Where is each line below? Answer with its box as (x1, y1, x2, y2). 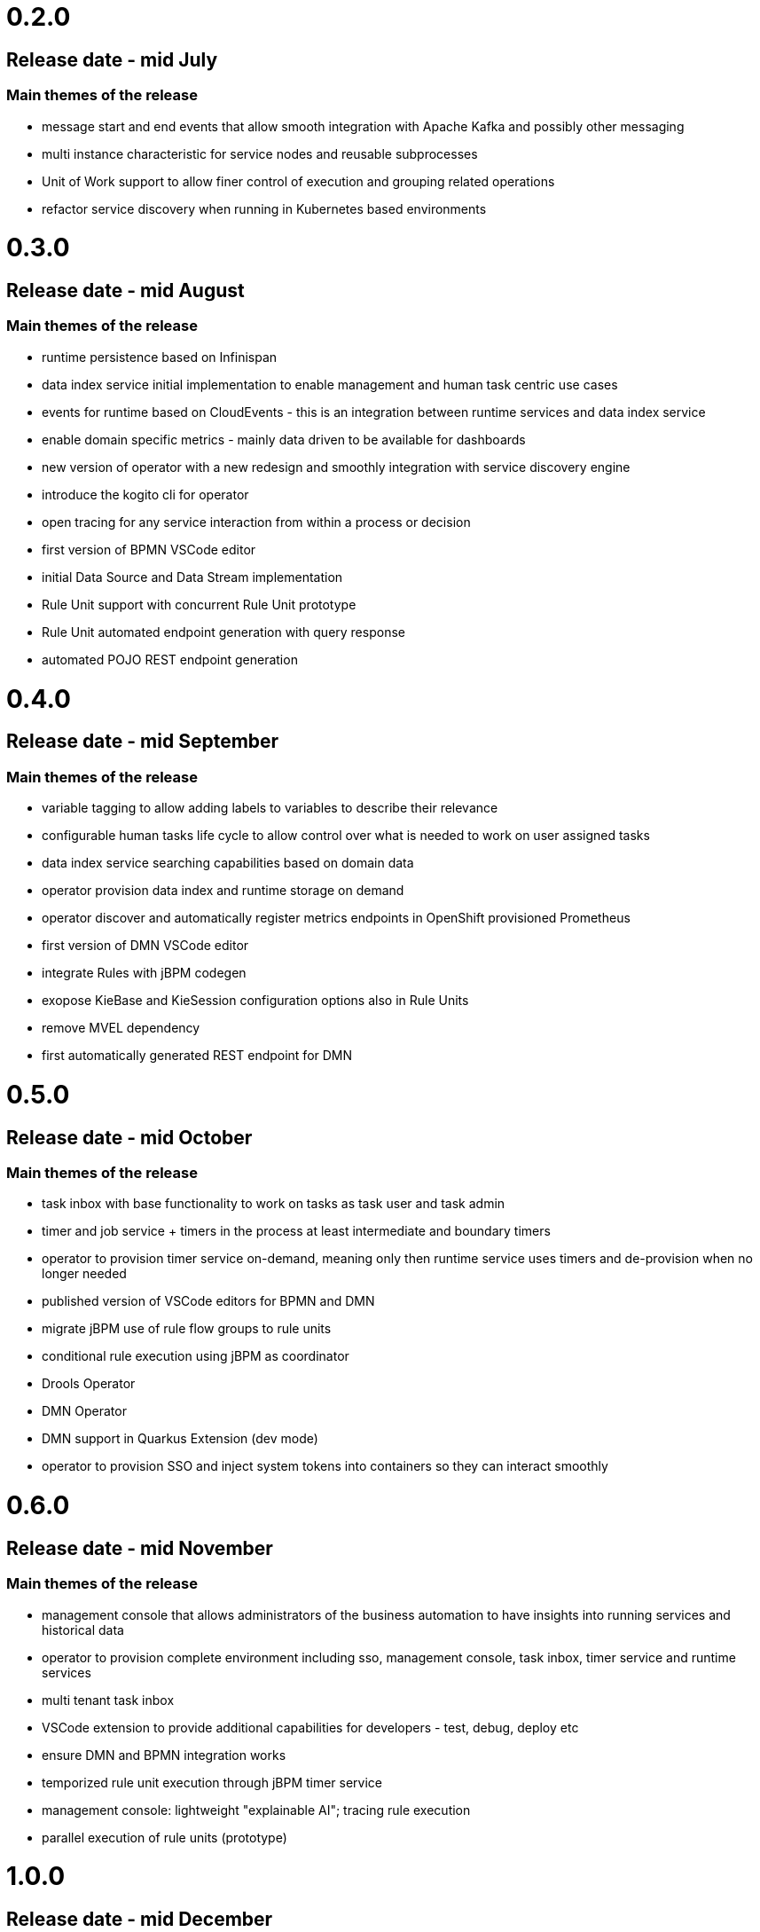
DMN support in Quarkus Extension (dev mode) (42, 1431, 318, 1447)
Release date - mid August (6, 279, 245, 302)
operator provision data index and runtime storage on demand (42, 883, 404, 899)
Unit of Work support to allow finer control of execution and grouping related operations (42, 173, 555, 189)
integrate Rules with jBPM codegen (42, 965, 247, 981)
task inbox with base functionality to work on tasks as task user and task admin (42, 1196, 505, 1212)
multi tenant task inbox (42, 1692, 175, 1708)
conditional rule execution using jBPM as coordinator (42, 1348, 349, 1364)
